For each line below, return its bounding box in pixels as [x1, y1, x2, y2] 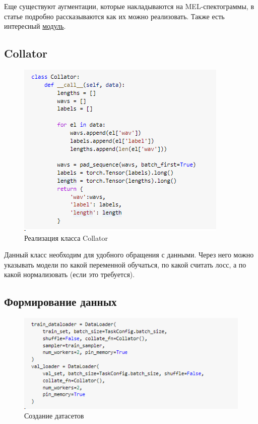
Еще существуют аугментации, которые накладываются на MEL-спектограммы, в [4, 1, 254, 11]
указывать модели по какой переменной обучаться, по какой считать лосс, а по [4, 259, 246, 270]
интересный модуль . [4, 21, 66, 31]
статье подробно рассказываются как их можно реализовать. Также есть [4, 11, 225, 21]
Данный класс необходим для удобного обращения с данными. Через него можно [4, 249, 254, 260]
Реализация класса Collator [24, 232, 108, 243]
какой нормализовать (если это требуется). [4, 269, 135, 280]
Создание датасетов [24, 410, 84, 421]
